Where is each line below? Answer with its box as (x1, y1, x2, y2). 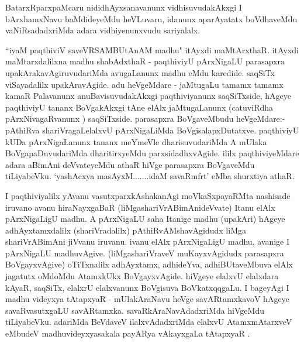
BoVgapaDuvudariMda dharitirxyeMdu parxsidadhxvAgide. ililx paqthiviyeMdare (5, 147, 299, 159)
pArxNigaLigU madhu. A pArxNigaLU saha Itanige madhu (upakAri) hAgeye (5, 212, 285, 225)
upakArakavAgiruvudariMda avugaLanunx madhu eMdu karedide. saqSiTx (5, 66, 275, 78)
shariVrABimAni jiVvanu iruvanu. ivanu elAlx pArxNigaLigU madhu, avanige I (5, 235, 290, 248)
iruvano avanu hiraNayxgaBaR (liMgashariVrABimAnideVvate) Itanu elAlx (5, 201, 275, 213)
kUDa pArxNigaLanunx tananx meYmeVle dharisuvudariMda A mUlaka (5, 135, 267, 148)
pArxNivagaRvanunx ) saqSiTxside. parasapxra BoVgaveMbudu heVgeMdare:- (5, 112, 285, 125)
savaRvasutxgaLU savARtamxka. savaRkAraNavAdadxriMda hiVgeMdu (5, 304, 264, 316)
